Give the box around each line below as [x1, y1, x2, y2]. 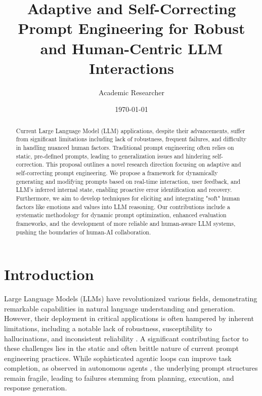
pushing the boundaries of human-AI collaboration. [16, 227, 151, 236]
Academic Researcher [99, 87, 164, 97]
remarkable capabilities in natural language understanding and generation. [4, 303, 235, 313]
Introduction [4, 264, 94, 285]
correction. [16, 160, 44, 169]
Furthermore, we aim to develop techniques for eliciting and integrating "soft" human [16, 193, 240, 202]
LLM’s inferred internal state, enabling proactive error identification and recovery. [16, 185, 232, 194]
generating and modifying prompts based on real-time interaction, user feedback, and [16, 177, 241, 185]
